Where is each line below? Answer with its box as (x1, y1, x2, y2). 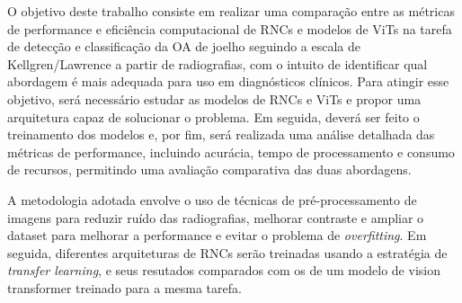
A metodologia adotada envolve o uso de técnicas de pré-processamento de (7, 190, 417, 209)
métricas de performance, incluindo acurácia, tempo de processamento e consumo (7, 142, 455, 161)
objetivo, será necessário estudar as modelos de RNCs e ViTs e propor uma (7, 89, 422, 108)
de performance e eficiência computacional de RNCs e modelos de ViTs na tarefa (7, 19, 452, 38)
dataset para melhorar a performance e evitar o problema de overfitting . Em (7, 226, 427, 245)
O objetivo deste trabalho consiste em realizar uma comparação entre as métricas (7, 2, 455, 20)
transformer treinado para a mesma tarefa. (7, 278, 242, 297)
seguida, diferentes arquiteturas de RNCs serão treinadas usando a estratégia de (7, 243, 448, 262)
